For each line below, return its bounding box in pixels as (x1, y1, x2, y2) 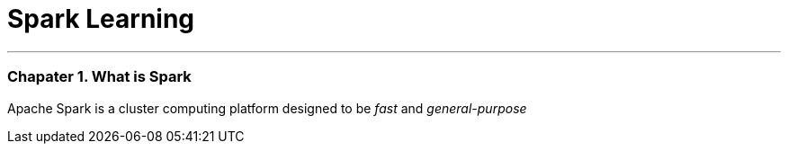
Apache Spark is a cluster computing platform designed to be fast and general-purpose (7, 100, 527, 116)
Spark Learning (7, 4, 195, 34)
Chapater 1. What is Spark (7, 67, 192, 86)
